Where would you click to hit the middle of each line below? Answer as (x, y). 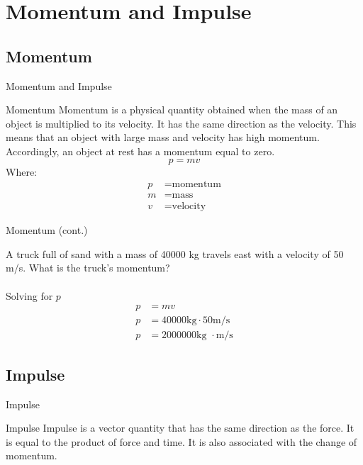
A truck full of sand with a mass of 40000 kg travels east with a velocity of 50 (175, 253)
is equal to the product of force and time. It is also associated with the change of (181, 441)
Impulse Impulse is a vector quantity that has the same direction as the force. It (180, 428)
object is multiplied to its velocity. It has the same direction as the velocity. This (181, 123)
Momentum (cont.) (47, 230)
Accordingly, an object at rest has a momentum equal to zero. (140, 151)
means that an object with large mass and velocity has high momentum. (163, 137)
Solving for (29, 295)
